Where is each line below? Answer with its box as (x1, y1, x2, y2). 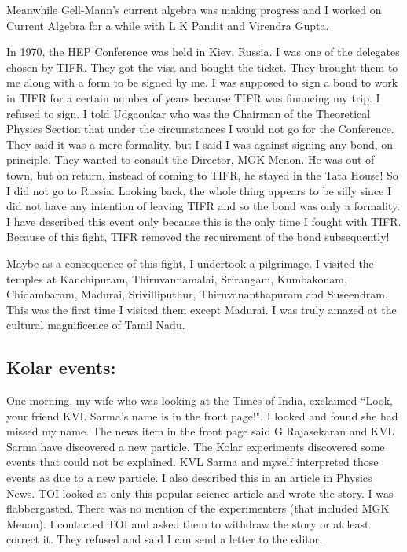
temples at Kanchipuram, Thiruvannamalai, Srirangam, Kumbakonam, (6, 270, 347, 287)
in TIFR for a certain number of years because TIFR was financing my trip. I (6, 89, 380, 106)
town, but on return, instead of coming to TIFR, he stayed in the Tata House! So (6, 166, 398, 183)
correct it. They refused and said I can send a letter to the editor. (6, 531, 323, 547)
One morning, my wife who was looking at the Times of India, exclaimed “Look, (6, 392, 393, 409)
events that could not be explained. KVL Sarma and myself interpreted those (6, 454, 379, 470)
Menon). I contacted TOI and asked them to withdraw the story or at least (6, 515, 369, 532)
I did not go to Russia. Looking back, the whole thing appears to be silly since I (6, 182, 392, 198)
